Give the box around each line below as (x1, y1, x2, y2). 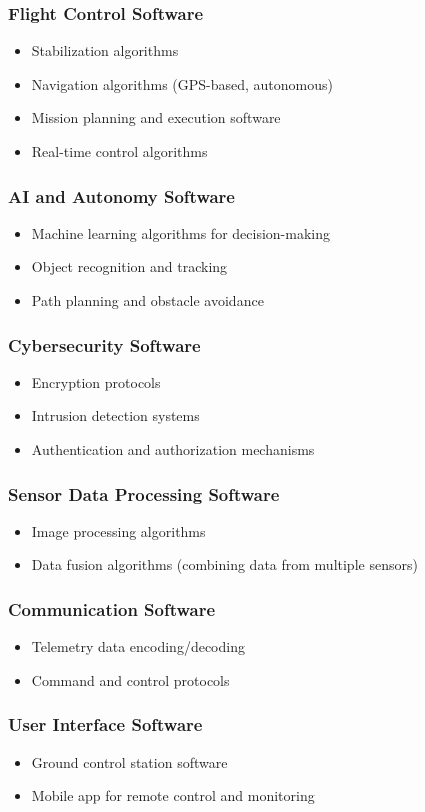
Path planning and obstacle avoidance (31, 290, 264, 310)
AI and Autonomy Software (8, 183, 235, 208)
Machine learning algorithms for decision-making (31, 222, 330, 243)
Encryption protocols (31, 371, 161, 392)
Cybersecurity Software (8, 332, 201, 357)
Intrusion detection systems (31, 405, 200, 426)
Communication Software (8, 596, 216, 621)
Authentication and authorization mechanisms (31, 439, 315, 459)
